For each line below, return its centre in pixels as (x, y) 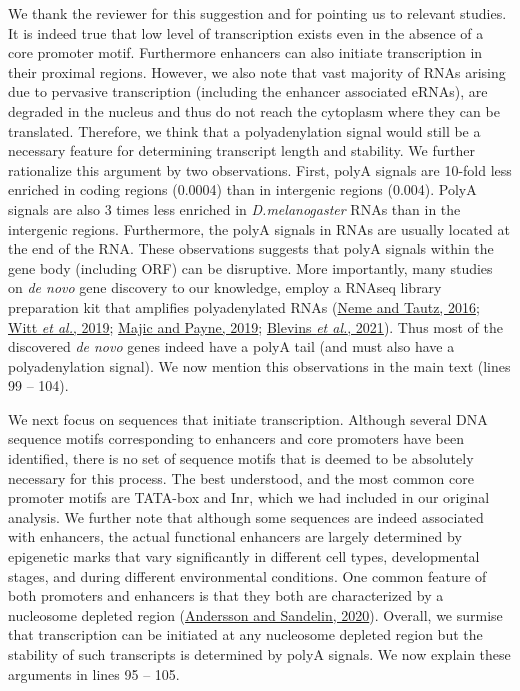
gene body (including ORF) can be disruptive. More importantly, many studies (250, 267)
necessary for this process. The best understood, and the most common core (241, 477)
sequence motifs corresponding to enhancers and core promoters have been (236, 438)
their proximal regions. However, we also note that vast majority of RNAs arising (257, 71)
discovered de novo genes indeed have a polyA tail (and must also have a (231, 346)
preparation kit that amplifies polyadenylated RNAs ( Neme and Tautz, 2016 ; (244, 306)
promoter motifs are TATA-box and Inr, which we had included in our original (249, 497)
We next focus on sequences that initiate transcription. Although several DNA (248, 418)
